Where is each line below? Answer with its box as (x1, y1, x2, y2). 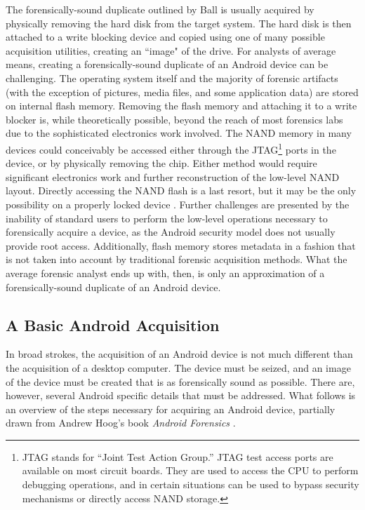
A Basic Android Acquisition (6, 314, 220, 335)
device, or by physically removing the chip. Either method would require (6, 156, 317, 170)
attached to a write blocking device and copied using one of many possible (6, 29, 325, 44)
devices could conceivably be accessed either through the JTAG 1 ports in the (6, 140, 336, 156)
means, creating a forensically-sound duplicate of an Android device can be (6, 57, 328, 72)
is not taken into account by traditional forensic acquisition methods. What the (6, 252, 347, 267)
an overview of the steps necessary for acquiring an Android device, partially (6, 401, 336, 416)
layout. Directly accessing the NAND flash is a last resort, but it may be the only (6, 183, 357, 198)
